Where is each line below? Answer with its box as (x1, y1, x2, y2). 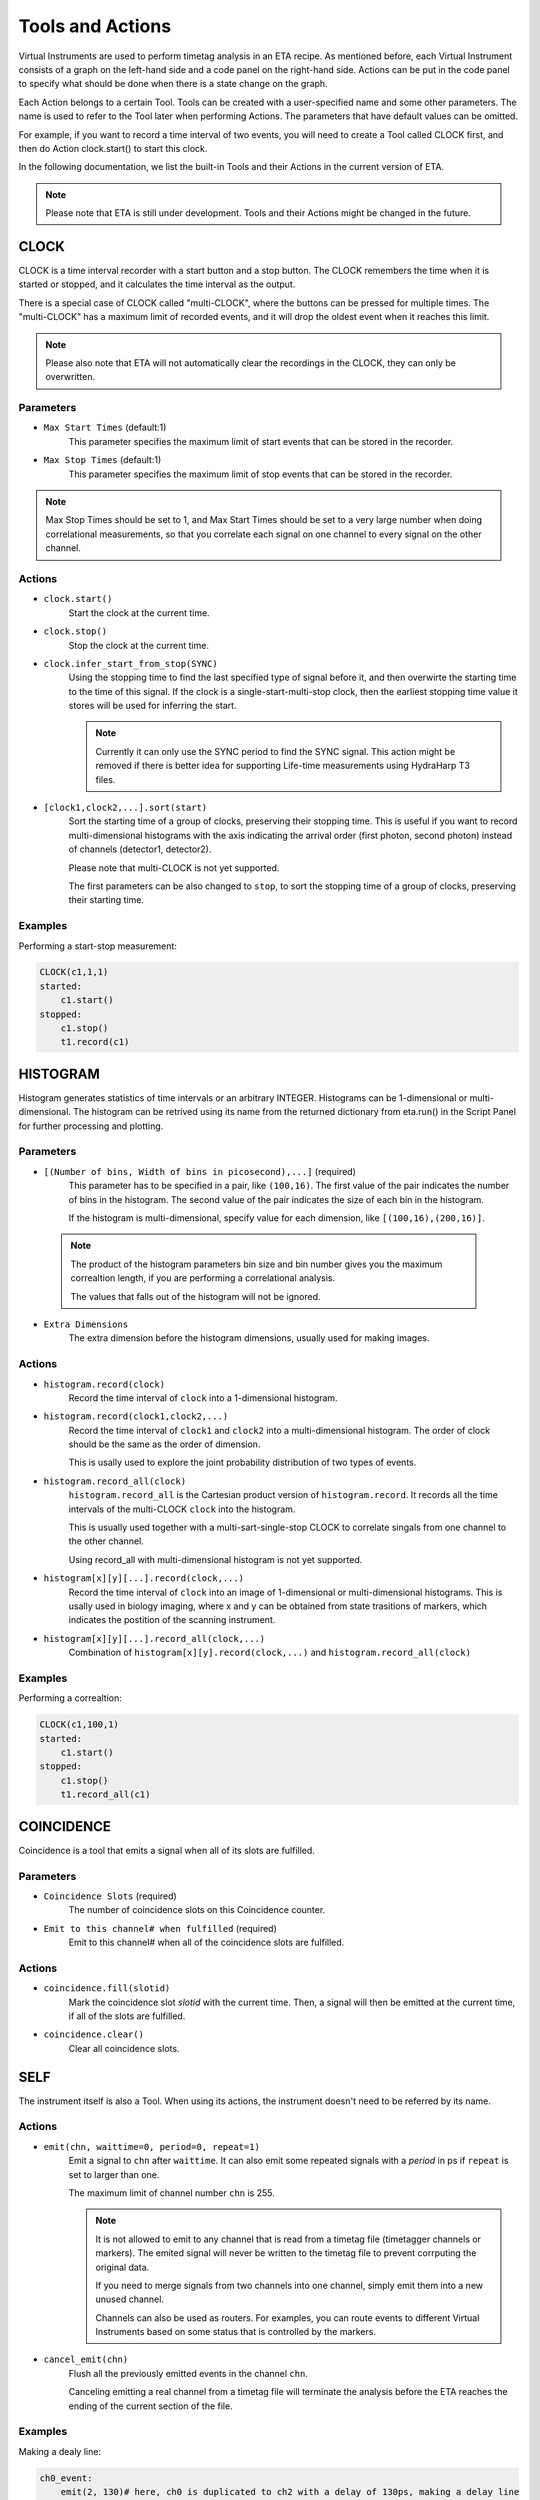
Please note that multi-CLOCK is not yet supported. (68, 861, 280, 874)
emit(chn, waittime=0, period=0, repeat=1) (43, 2141, 260, 2152)
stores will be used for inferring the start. (68, 700, 237, 712)
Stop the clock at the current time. (68, 639, 210, 651)
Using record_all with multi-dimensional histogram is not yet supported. (68, 1553, 363, 1565)
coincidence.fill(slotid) (43, 1983, 171, 1994)
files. (95, 773, 116, 785)
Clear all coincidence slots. (68, 2042, 180, 2054)
